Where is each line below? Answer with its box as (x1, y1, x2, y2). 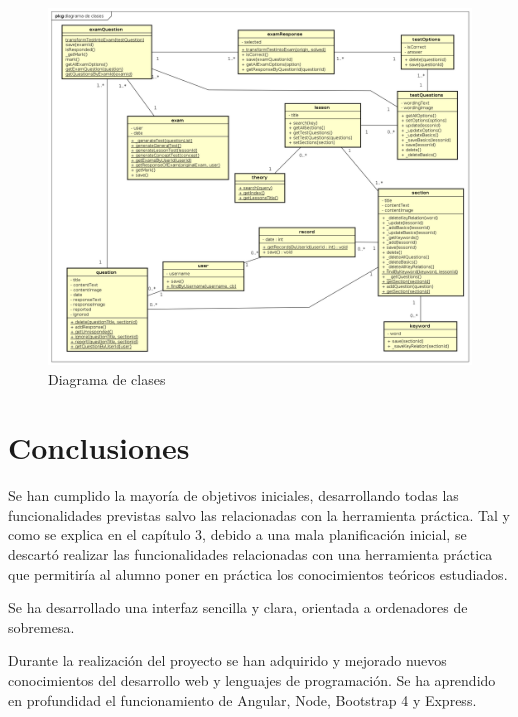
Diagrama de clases (48, 368, 166, 389)
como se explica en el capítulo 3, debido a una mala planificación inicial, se (8, 524, 467, 545)
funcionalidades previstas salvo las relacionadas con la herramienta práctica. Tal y (8, 504, 510, 525)
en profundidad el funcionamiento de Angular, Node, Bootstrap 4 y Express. (8, 689, 477, 710)
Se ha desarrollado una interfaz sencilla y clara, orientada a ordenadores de (8, 597, 468, 618)
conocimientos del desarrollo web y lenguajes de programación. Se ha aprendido (8, 669, 496, 690)
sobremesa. (8, 616, 75, 637)
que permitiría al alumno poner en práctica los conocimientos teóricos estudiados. (8, 563, 508, 584)
